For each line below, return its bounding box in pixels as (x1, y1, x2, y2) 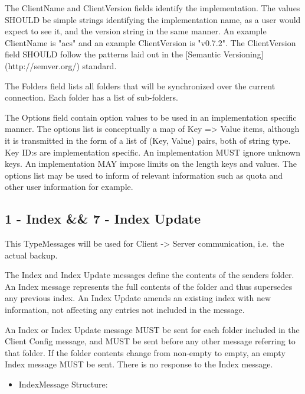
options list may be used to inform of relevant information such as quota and (5, 169, 283, 181)
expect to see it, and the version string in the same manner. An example (5, 25, 267, 37)
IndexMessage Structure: (18, 378, 108, 390)
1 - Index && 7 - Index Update (5, 209, 201, 228)
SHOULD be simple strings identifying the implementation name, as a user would (5, 13, 301, 25)
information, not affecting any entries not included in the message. (5, 303, 245, 316)
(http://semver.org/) (5, 59, 80, 72)
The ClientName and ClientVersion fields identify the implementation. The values (5, 2, 300, 14)
